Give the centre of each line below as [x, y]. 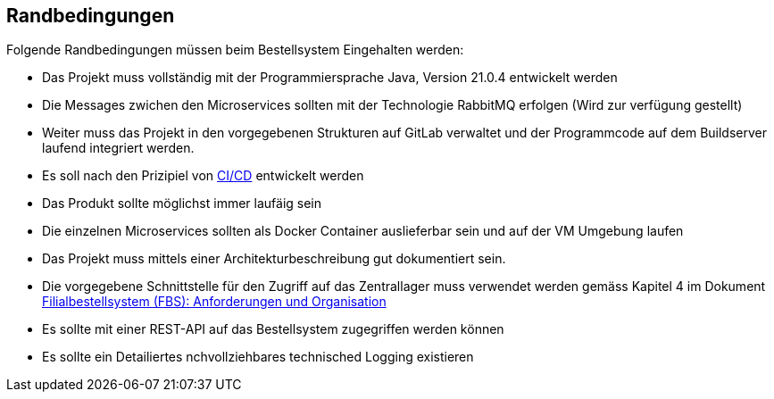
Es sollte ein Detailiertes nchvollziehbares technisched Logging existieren [258, 357]
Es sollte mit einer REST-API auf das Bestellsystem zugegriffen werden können [273, 329]
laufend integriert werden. [118, 148]
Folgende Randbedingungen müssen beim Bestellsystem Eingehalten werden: [235, 50]
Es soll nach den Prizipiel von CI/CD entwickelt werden [203, 176]
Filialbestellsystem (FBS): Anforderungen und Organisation [214, 302]
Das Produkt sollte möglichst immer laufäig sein [182, 204]
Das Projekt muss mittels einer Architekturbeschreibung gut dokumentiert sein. [274, 259]
